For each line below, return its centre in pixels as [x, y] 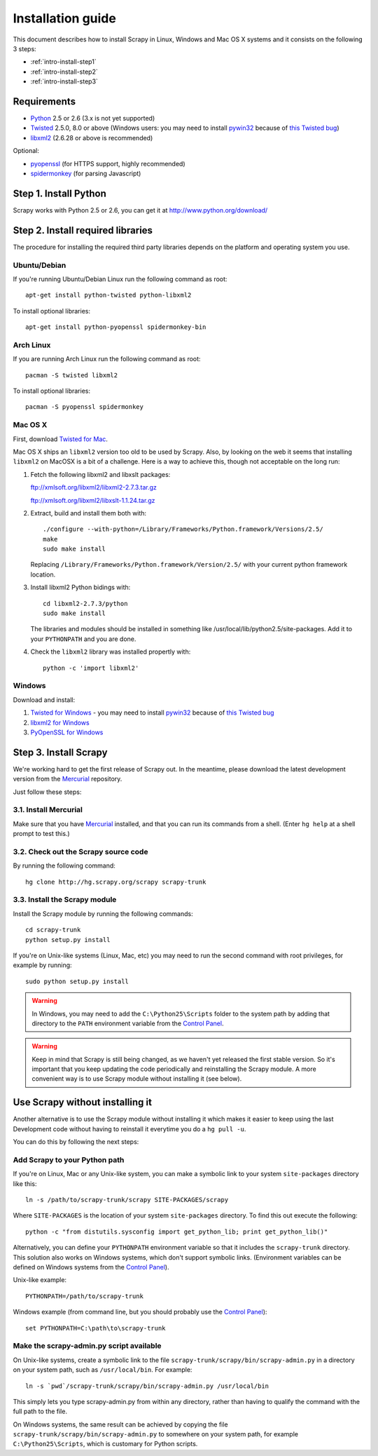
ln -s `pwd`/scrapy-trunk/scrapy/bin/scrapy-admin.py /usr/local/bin [147, 1386]
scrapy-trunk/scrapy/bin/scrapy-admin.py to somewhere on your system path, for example [156, 1434]
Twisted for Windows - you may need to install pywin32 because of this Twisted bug [152, 713]
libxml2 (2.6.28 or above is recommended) [92, 137]
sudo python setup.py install [77, 981]
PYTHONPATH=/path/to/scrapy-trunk [84, 1296]
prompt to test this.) [41, 834]
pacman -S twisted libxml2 [72, 375]
